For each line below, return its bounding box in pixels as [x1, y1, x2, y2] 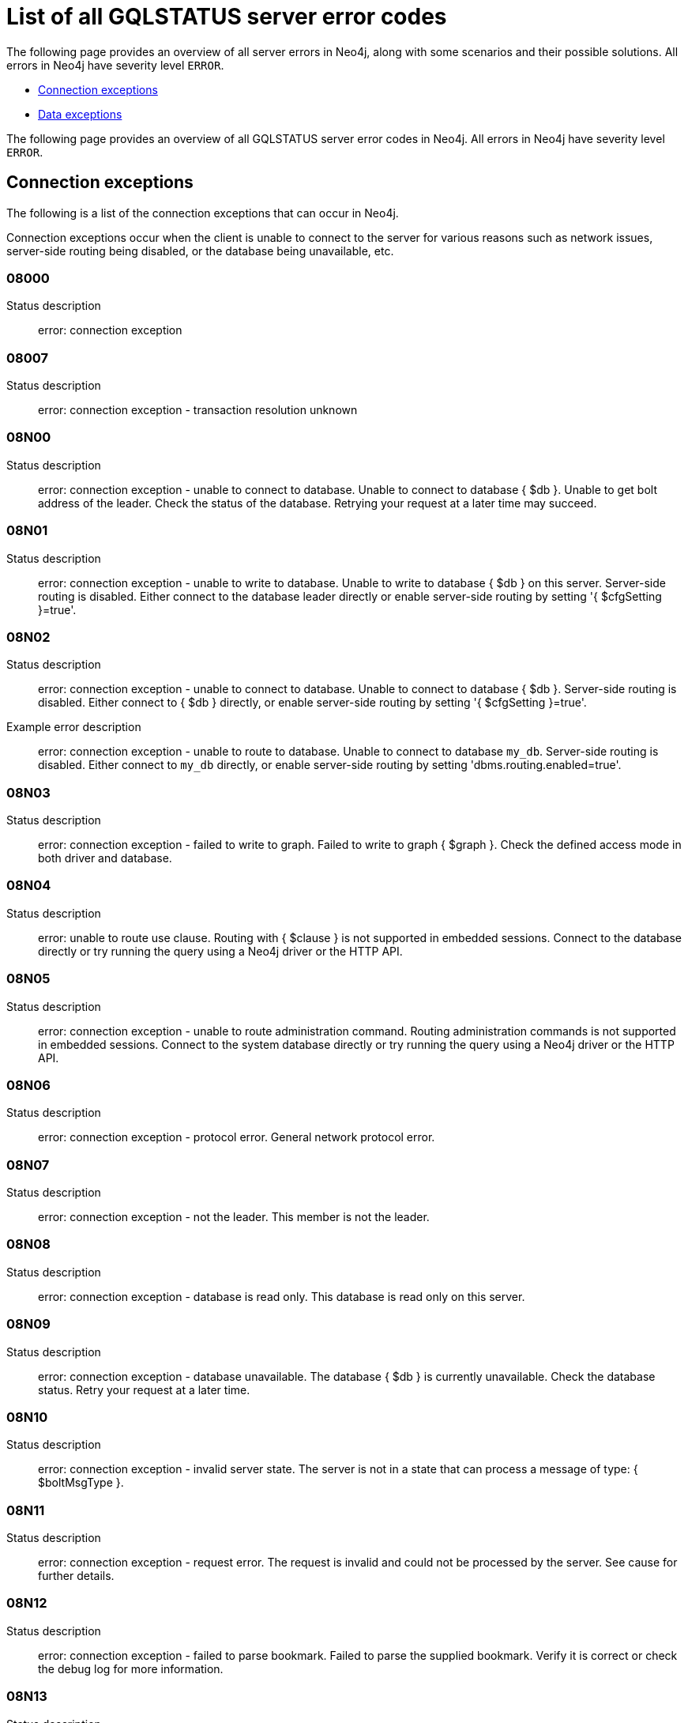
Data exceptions [38, 107, 122, 121]
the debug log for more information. [38, 1661, 224, 1676]
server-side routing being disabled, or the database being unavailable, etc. [6, 243, 394, 258]
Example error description [6, 720, 141, 734]
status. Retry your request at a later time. [38, 1382, 250, 1397]
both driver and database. [38, 851, 172, 865]
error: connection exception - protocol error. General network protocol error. [38, 1130, 435, 1144]
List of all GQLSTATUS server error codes [6, 3, 447, 30]
